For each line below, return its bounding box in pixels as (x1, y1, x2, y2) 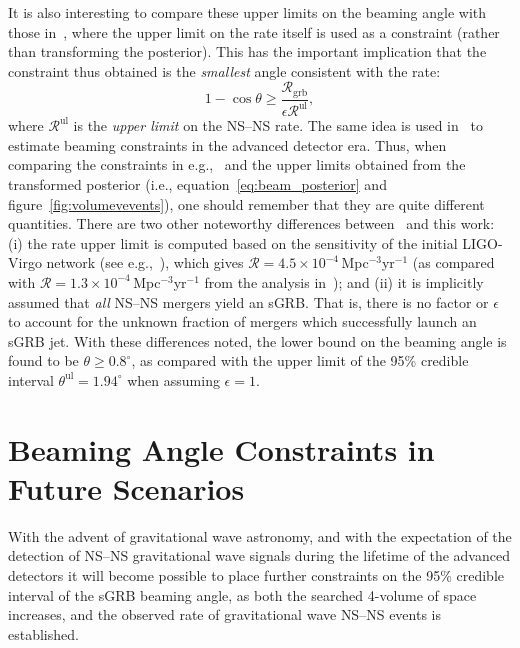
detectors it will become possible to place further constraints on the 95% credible (8, 565, 504, 586)
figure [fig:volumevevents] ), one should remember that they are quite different (8, 193, 485, 214)
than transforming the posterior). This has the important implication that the (8, 41, 487, 62)
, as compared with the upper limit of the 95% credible (131, 350, 469, 371)
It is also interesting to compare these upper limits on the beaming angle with (8, 2, 487, 22)
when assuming (127, 369, 220, 390)
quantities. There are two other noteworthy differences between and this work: (8, 213, 495, 234)
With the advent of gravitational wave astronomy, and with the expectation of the (8, 525, 512, 546)
